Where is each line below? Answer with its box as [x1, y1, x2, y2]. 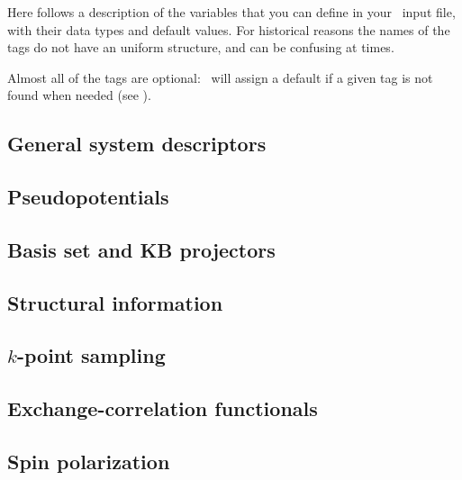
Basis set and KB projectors [7, 235, 276, 263]
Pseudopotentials [7, 183, 169, 211]
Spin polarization [7, 448, 170, 475]
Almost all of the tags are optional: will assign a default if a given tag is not [7, 68, 433, 86]
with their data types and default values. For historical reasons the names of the [7, 20, 450, 39]
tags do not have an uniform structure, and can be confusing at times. [7, 38, 394, 57]
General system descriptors [7, 130, 267, 158]
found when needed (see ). [7, 86, 151, 104]
